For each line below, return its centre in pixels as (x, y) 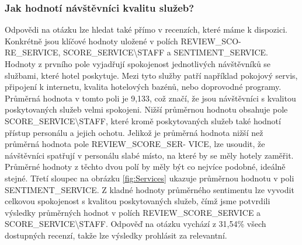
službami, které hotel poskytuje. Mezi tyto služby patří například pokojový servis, (151, 75)
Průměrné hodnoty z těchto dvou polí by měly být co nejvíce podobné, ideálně (145, 167)
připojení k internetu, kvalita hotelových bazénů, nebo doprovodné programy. (143, 87)
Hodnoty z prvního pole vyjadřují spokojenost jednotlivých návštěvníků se (138, 64)
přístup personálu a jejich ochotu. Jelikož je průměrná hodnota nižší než (134, 132)
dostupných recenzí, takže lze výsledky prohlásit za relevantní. (116, 235)
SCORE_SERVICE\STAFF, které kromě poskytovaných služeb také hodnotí (143, 120)
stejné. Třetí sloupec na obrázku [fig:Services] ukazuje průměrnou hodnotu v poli (150, 178)
